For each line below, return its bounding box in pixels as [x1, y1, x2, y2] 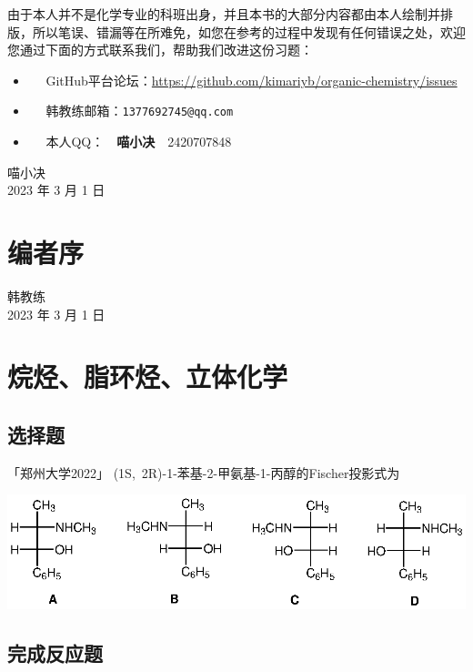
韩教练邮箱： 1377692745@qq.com [45, 101, 234, 120]
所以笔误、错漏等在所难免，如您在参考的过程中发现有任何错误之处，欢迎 [32, 22, 466, 41]
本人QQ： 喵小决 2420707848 [45, 132, 232, 151]
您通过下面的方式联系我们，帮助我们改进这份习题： [7, 40, 313, 59]
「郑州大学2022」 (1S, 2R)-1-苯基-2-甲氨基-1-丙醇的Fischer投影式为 [7, 463, 400, 482]
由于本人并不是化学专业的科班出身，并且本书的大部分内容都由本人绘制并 [7, 5, 440, 23]
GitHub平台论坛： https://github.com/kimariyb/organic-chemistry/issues [45, 70, 458, 89]
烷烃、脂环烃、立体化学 [7, 358, 288, 395]
